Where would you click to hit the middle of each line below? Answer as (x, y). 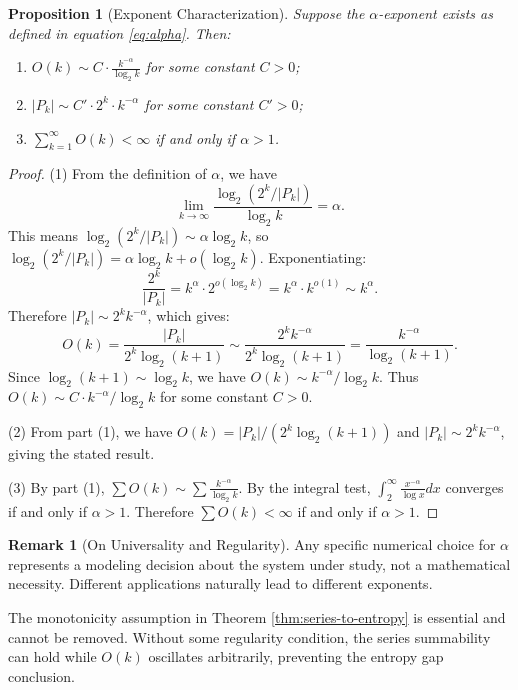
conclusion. (41, 675)
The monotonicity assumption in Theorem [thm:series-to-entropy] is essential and (257, 616)
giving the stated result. (81, 453)
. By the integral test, (304, 486)
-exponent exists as (435, 13)
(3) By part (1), (56, 486)
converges (474, 486)
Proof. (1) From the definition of (107, 173)
